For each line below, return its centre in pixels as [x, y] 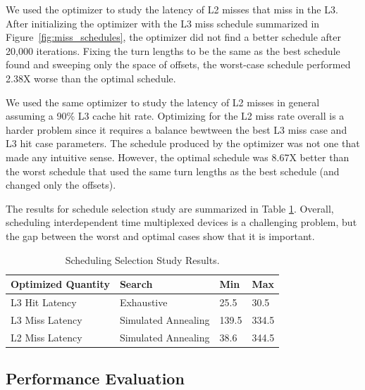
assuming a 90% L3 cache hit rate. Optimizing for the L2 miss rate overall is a [175, 116]
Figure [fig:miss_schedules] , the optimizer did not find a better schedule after [173, 37]
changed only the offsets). [61, 185]
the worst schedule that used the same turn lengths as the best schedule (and [173, 171]
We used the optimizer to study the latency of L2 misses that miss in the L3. [172, 9]
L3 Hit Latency [44, 302]
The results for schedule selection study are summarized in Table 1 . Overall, [170, 208]
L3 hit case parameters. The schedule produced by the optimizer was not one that [183, 143]
